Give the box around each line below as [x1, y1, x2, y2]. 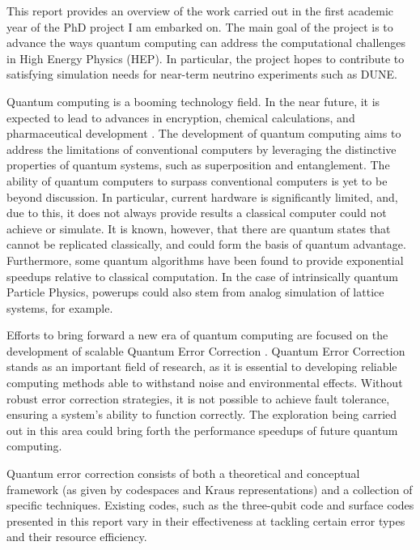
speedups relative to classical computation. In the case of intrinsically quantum [6, 267, 398, 284]
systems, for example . [6, 299, 113, 316]
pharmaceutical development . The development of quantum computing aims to [6, 125, 401, 142]
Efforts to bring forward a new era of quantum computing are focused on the [6, 326, 388, 343]
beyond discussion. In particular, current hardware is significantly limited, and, [6, 188, 398, 205]
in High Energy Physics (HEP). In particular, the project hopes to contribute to [6, 49, 405, 66]
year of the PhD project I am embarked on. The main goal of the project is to [6, 18, 393, 35]
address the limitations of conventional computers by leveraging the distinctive [6, 140, 397, 157]
